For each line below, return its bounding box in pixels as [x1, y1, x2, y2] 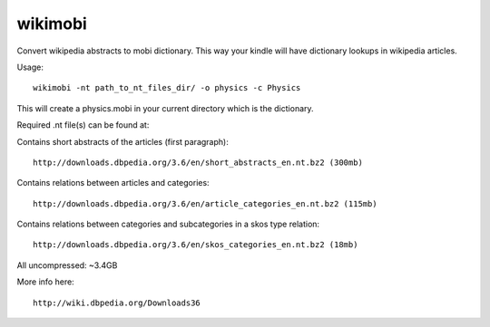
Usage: [16, 62, 44, 72]
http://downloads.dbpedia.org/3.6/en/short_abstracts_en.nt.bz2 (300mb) [33, 157, 363, 168]
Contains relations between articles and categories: [16, 178, 210, 188]
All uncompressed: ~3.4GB [16, 259, 118, 271]
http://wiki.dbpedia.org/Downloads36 [33, 297, 201, 308]
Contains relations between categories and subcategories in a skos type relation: [16, 218, 320, 230]
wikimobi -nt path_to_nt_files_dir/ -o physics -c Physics [33, 82, 301, 93]
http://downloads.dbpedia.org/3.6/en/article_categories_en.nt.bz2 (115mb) [33, 198, 377, 208]
